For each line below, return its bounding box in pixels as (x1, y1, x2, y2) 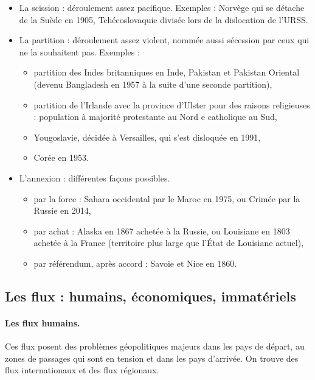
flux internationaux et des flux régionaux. (5, 364, 159, 376)
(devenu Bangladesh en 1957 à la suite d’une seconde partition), (33, 77, 272, 90)
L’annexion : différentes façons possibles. (19, 171, 170, 184)
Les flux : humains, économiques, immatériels (5, 286, 296, 305)
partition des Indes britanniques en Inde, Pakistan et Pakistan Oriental (33, 66, 300, 79)
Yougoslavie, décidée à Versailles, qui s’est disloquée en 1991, (33, 130, 261, 143)
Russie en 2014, (33, 204, 91, 217)
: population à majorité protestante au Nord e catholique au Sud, (33, 110, 277, 123)
